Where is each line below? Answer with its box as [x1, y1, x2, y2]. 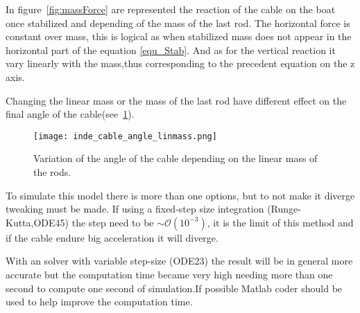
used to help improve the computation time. [6, 294, 193, 309]
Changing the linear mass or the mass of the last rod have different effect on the [6, 93, 347, 107]
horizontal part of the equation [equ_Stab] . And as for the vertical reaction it [6, 42, 336, 57]
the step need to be [71, 215, 154, 229]
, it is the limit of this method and [207, 215, 354, 229]
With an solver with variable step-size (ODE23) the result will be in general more [6, 253, 353, 268]
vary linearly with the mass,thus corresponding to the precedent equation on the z [6, 56, 355, 71]
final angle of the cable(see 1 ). [6, 107, 135, 121]
